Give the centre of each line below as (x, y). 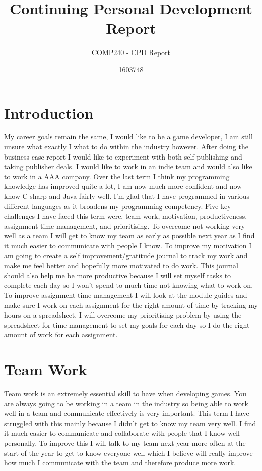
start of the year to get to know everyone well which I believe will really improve (128, 453)
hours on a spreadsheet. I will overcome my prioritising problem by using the (123, 315)
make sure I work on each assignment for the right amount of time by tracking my (131, 305)
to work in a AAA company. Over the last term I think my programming (117, 176)
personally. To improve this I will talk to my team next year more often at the (125, 443)
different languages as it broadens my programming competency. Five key (118, 206)
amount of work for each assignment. (61, 334)
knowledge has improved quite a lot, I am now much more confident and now (123, 186)
